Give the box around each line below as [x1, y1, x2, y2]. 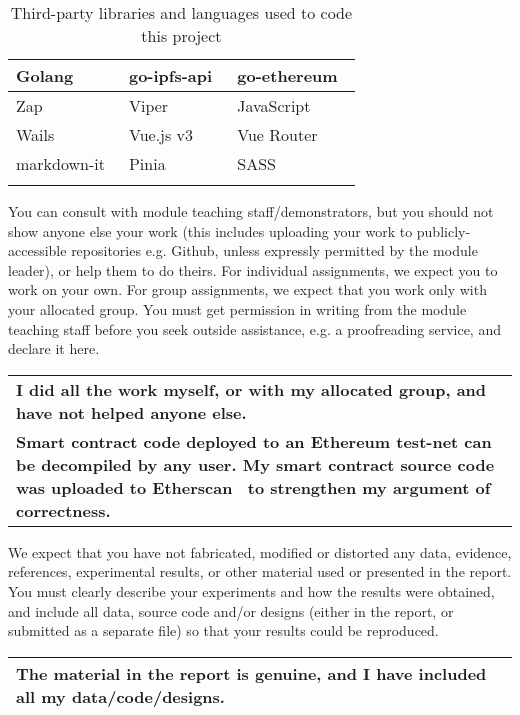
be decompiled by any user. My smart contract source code [16, 452, 495, 476]
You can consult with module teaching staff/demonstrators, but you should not [8, 201, 494, 221]
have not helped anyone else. [16, 400, 247, 424]
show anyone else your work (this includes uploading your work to [8, 220, 413, 241]
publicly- [416, 220, 471, 241]
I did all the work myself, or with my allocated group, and [16, 377, 487, 401]
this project [141, 24, 222, 47]
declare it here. [8, 338, 100, 359]
